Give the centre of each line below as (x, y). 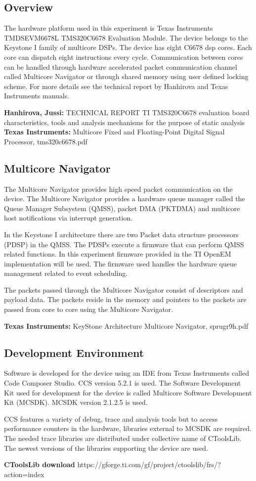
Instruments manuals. (37, 96)
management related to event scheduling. (66, 273)
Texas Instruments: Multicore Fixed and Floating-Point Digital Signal (114, 132)
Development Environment (74, 352)
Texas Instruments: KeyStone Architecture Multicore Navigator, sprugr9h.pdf (126, 326)
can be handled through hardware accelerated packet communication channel (121, 66)
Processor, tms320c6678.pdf (46, 141)
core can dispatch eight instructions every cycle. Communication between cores (124, 57)
